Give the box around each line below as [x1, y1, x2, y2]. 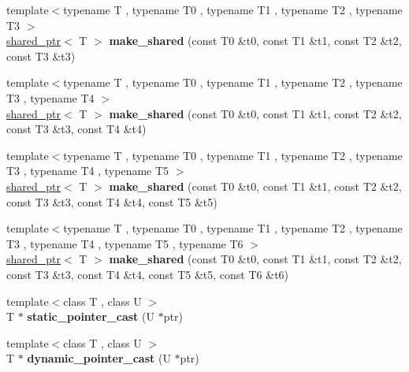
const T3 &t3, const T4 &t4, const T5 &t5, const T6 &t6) [6, 266, 289, 282]
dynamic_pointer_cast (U [27, 350, 171, 366]
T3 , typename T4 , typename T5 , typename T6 [6, 235, 244, 251]
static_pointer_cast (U [27, 308, 154, 325]
